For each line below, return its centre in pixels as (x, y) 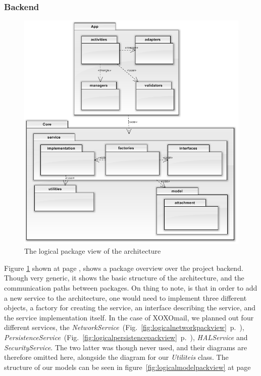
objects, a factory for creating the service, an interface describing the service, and (130, 308)
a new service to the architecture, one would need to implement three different (125, 297)
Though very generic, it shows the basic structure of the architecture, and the (124, 278)
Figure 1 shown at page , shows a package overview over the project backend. (124, 268)
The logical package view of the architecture (93, 251)
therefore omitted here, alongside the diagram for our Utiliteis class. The (116, 357)
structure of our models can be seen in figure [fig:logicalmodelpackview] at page (127, 367)
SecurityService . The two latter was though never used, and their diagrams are (126, 347)
